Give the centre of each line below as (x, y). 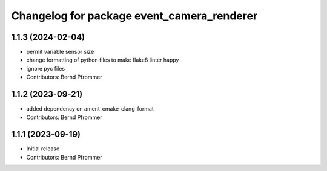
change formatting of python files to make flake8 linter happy (103, 60)
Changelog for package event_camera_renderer (134, 16)
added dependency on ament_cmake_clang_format (90, 109)
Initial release (43, 149)
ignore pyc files (46, 68)
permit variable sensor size (60, 52)
